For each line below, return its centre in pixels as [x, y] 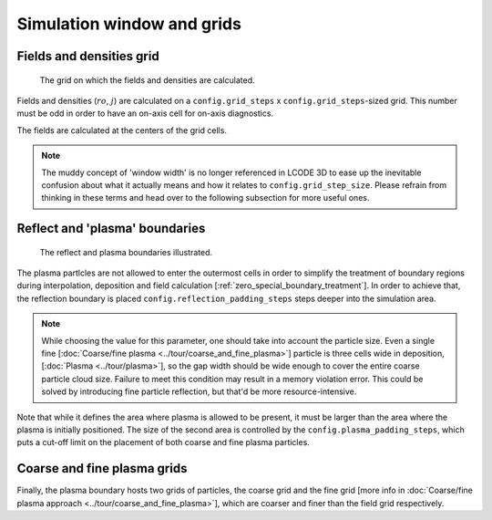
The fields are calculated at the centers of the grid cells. [122, 130]
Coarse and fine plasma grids [102, 468]
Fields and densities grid [88, 56]
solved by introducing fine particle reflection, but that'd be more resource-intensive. [199, 391]
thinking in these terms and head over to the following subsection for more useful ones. [205, 198]
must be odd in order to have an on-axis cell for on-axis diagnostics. [145, 113]
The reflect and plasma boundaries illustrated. [126, 252]
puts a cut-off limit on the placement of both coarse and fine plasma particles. [163, 442]
